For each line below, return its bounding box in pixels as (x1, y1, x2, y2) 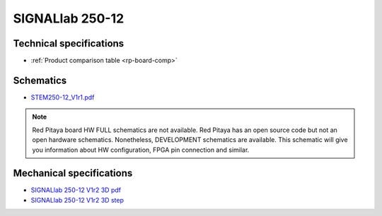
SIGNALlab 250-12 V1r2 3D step (30, 196, 124, 204)
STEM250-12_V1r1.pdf (30, 92, 95, 102)
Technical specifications (13, 37, 125, 49)
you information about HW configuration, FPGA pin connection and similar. (32, 145, 250, 154)
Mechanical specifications (13, 167, 133, 179)
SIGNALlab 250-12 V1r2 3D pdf (30, 186, 122, 194)
